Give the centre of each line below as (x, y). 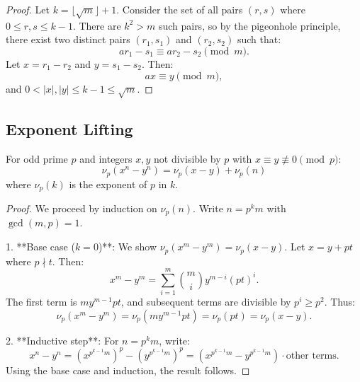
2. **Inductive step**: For (62, 340)
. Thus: (339, 302)
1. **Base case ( (40, 247)
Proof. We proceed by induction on (81, 208)
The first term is (41, 302)
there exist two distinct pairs (68, 39)
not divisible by (187, 158)
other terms (311, 355)
